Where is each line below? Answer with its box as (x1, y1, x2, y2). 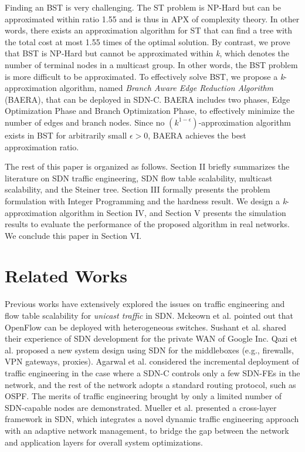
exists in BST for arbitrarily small (5, 129, 127, 141)
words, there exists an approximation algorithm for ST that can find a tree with (5, 24, 293, 36)
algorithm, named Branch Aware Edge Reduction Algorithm (59, 82, 274, 94)
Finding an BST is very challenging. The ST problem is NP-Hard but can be (5, 1, 282, 13)
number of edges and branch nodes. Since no (5, 116, 165, 128)
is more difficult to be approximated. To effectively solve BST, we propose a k (5, 70, 284, 82)
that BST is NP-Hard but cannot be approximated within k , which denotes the (5, 47, 290, 59)
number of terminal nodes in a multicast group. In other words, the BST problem (5, 58, 298, 70)
